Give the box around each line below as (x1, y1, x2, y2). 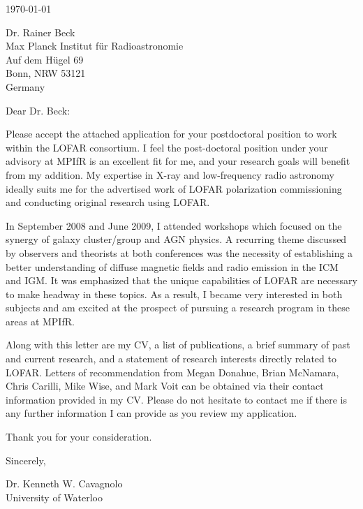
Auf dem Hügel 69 (6, 52, 84, 66)
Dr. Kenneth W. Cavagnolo (6, 476, 123, 491)
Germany (6, 79, 45, 94)
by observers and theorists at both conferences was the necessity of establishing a (6, 245, 353, 260)
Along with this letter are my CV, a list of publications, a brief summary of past (6, 337, 350, 352)
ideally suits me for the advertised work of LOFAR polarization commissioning (6, 181, 342, 196)
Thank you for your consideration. (6, 429, 152, 444)
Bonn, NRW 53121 (6, 66, 86, 80)
